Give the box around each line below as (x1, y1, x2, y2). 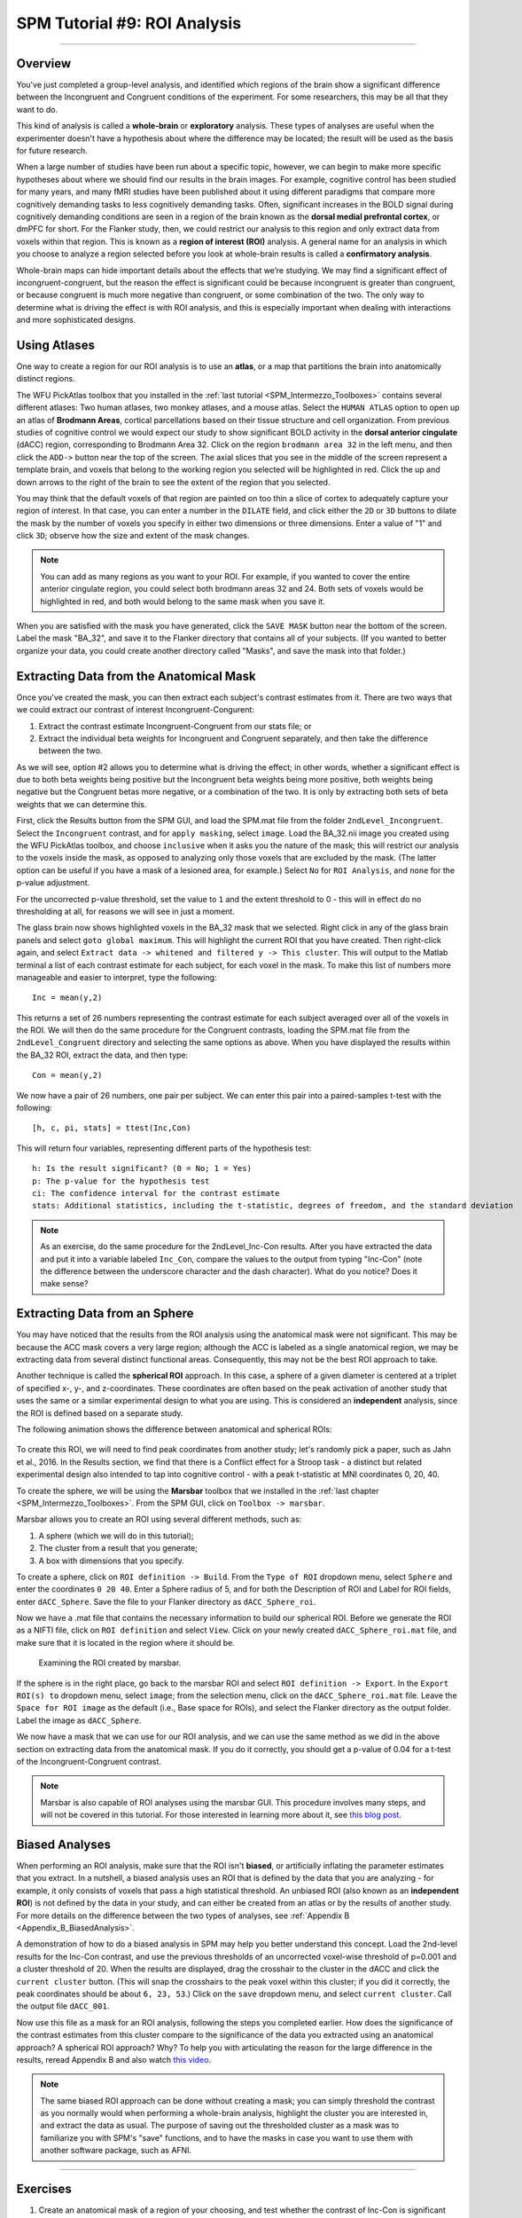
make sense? (40, 1278, 89, 1289)
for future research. (16, 146, 88, 156)
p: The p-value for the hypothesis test (32, 1176, 210, 1186)
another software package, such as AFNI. (40, 2145, 192, 2156)
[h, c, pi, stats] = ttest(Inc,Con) (32, 1123, 191, 1133)
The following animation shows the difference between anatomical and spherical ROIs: (16, 1424, 332, 1435)
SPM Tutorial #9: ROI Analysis (16, 13, 242, 33)
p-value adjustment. (16, 877, 90, 888)
